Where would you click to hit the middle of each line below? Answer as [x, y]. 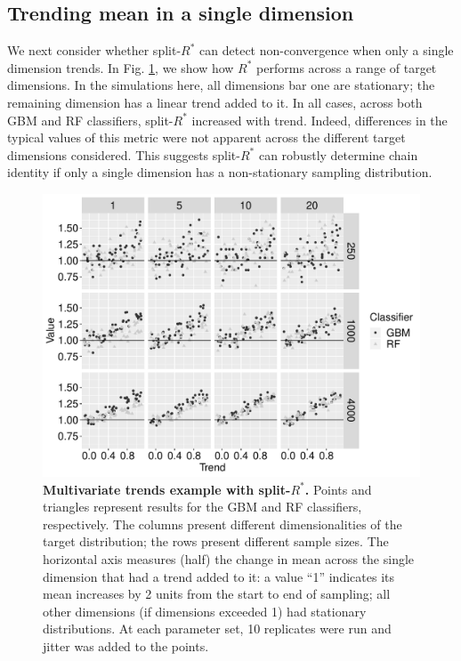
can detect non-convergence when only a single [327, 50]
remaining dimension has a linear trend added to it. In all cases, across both [215, 102]
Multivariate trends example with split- [167, 489]
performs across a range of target [347, 67]
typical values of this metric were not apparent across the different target [206, 137]
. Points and [338, 489]
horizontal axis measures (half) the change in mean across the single [229, 558]
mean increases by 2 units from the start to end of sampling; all [217, 594]
